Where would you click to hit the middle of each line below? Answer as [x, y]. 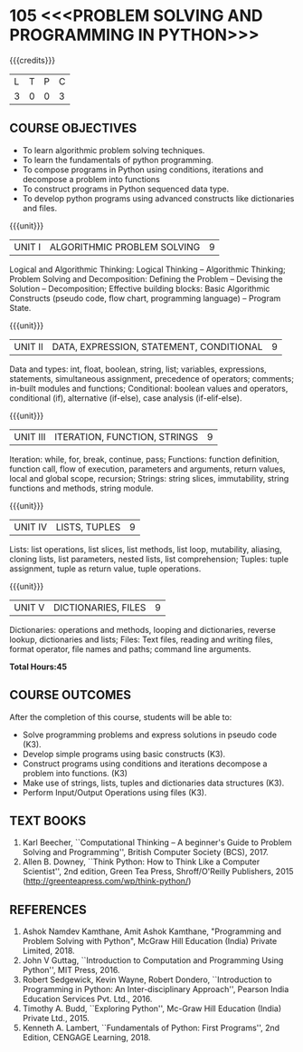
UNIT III [30, 436]
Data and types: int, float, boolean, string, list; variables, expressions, [138, 369]
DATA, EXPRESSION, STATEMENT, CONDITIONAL [157, 346]
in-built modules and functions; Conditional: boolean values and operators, [149, 388]
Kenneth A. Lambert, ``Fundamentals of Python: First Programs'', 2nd [151, 1028]
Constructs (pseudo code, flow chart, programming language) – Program [145, 298]
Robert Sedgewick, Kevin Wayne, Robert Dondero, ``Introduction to [147, 979]
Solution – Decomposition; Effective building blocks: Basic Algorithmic [140, 288]
